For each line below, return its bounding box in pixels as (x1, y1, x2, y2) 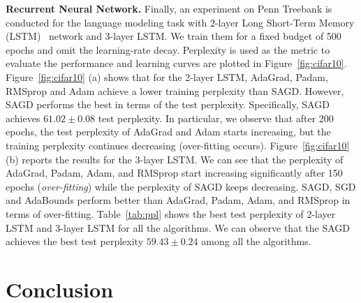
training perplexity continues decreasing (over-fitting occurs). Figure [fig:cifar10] (6, 138, 350, 152)
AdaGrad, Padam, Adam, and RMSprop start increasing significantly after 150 (6, 165, 343, 180)
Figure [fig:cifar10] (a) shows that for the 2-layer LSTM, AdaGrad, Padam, (6, 69, 328, 84)
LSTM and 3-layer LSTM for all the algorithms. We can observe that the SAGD (6, 220, 350, 235)
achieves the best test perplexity (6, 234, 144, 249)
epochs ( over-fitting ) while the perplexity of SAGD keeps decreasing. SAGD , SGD (6, 179, 356, 193)
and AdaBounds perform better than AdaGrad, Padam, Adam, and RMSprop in (6, 193, 351, 207)
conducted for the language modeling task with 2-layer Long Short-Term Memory (6, 15, 355, 29)
